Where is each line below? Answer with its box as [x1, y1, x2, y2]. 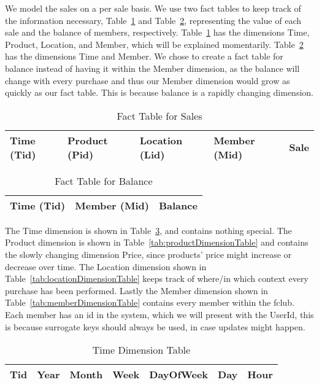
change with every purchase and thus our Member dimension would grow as [5, 74, 290, 87]
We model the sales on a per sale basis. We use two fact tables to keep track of [5, 2, 301, 14]
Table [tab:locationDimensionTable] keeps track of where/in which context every [5, 272, 309, 285]
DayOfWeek [149, 367, 209, 382]
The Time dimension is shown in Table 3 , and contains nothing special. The [5, 224, 292, 236]
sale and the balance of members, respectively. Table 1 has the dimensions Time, [5, 26, 310, 39]
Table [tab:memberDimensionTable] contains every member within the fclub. [5, 296, 294, 309]
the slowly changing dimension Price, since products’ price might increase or [5, 247, 292, 260]
